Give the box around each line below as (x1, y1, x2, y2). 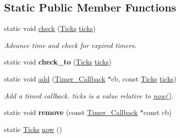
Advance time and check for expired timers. (4, 39, 137, 50)
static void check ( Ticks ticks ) (4, 23, 96, 33)
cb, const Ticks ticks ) (111, 73, 176, 83)
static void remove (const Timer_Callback (4, 107, 138, 117)
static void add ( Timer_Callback (4, 73, 105, 83)
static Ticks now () (4, 123, 62, 134)
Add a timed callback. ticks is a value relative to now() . (4, 90, 173, 100)
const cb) (143, 107, 172, 117)
